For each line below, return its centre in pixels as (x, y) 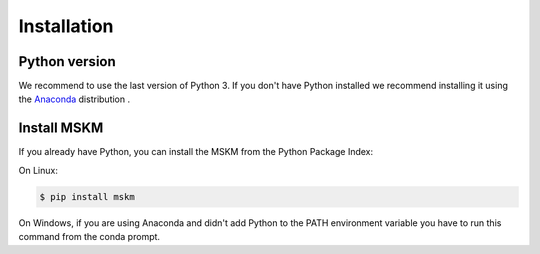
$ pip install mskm (87, 196)
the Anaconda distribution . (74, 99)
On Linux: (38, 170)
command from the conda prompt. (89, 237)
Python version (67, 61)
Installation (66, 26)
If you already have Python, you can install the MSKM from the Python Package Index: (196, 152)
